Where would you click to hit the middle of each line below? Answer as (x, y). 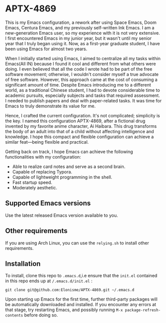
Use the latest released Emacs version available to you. (62, 215)
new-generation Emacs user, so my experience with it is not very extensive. (83, 33)
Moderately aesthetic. (35, 187)
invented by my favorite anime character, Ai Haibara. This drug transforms (81, 126)
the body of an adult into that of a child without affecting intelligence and (80, 131)
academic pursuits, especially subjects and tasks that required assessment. (83, 95)
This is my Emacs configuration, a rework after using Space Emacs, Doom (81, 22)
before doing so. (41, 315)
